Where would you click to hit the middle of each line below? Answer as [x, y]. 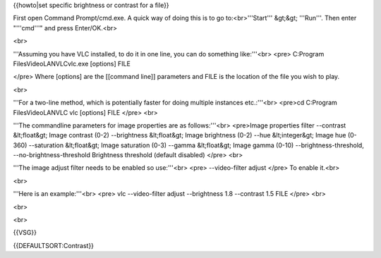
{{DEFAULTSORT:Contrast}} [54, 245]
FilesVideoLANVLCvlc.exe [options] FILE [72, 63]
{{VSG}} [25, 233]
